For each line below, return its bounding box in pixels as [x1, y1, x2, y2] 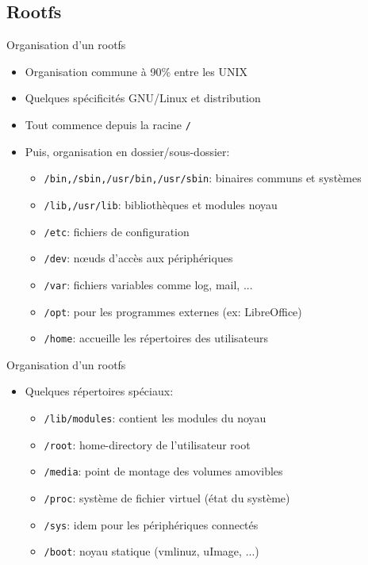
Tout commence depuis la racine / [25, 116, 191, 132]
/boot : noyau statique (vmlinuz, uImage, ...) [44, 543, 259, 559]
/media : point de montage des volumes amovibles [44, 463, 283, 479]
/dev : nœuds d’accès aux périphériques [44, 250, 233, 266]
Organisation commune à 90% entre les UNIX [25, 63, 247, 79]
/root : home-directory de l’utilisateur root [44, 436, 251, 452]
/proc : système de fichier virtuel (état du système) [44, 489, 290, 506]
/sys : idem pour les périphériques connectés [44, 516, 259, 533]
